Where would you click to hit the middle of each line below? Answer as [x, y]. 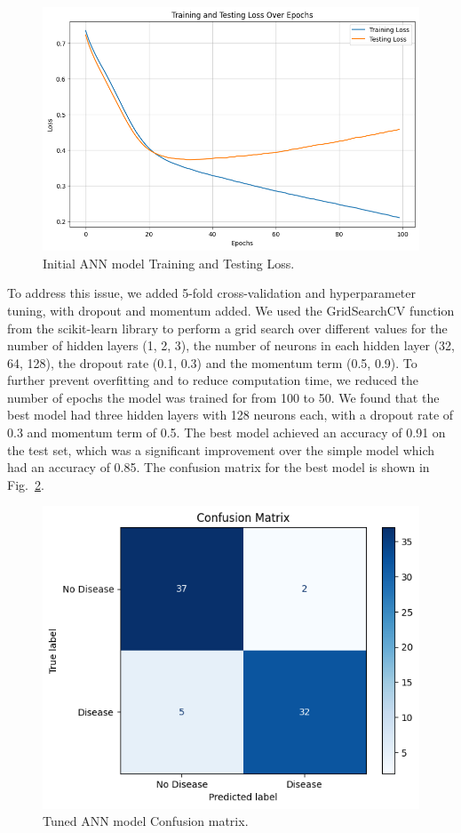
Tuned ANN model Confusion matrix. [146, 821]
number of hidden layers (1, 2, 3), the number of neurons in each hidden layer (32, [231, 345]
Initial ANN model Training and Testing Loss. [169, 263]
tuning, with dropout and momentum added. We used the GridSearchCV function [231, 310]
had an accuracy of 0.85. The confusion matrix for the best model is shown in [219, 467]
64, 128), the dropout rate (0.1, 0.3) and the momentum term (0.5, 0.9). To [212, 362]
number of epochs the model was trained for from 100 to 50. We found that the [223, 397]
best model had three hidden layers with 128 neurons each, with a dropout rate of [230, 415]
